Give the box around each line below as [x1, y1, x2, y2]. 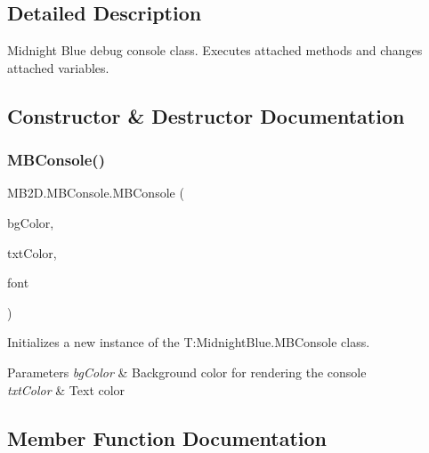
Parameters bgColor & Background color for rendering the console [7, 362, 367, 381]
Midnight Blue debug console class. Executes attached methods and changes [7, 41, 423, 60]
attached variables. [7, 58, 109, 77]
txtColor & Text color [7, 380, 125, 399]
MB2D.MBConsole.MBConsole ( [7, 183, 184, 202]
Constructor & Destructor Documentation [7, 101, 405, 129]
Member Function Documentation [7, 424, 328, 451]
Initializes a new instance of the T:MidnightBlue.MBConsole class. [7, 333, 370, 352]
